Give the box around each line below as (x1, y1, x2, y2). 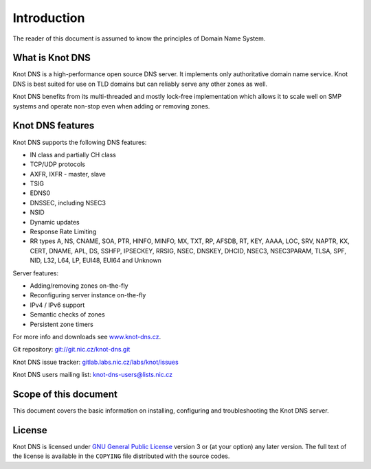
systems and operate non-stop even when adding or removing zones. (12, 102, 210, 110)
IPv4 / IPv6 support (30, 301, 85, 309)
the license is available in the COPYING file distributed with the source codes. (12, 452, 230, 460)
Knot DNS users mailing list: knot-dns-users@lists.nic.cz (12, 371, 173, 379)
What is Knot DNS (12, 52, 91, 64)
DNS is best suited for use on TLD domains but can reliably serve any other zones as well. (12, 80, 268, 88)
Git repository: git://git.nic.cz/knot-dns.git (12, 345, 131, 354)
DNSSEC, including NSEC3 (30, 198, 106, 207)
